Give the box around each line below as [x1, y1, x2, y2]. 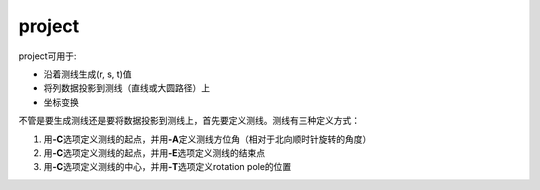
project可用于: [18, 50, 77, 62]
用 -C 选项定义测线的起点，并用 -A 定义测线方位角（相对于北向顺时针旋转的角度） [43, 133, 372, 145]
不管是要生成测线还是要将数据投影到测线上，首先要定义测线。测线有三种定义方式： [18, 115, 360, 127]
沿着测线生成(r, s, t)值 [43, 68, 132, 80]
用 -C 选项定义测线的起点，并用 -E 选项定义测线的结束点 [43, 146, 265, 159]
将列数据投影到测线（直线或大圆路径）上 [43, 82, 210, 94]
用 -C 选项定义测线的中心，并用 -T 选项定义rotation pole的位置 [43, 161, 292, 173]
